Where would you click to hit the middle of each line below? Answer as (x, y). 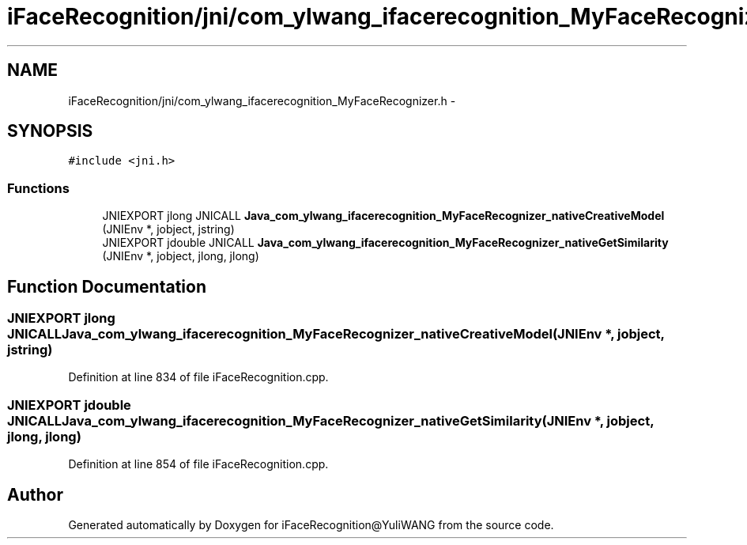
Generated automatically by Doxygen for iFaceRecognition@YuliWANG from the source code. (311, 525)
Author (35, 494)
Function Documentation (107, 286)
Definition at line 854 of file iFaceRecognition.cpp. (198, 464)
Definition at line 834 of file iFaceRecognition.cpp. (198, 377)
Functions (38, 188)
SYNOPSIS (50, 131)
